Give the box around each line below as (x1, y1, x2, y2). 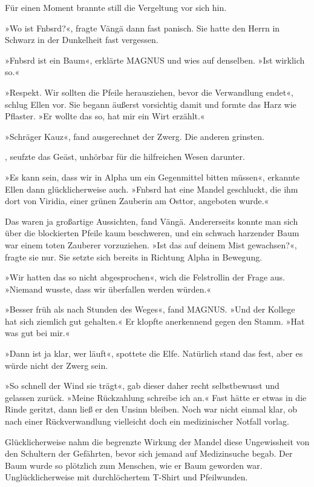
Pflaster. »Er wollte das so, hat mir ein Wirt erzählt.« (5, 110, 205, 122)
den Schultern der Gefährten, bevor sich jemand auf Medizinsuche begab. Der (5, 447, 293, 460)
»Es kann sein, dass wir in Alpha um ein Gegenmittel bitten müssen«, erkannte (5, 170, 300, 183)
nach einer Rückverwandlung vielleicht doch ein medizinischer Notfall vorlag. (5, 415, 289, 428)
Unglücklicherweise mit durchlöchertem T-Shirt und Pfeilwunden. (5, 471, 248, 483)
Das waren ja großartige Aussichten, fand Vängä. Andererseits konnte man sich (5, 214, 298, 227)
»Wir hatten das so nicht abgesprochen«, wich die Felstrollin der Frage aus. (5, 271, 285, 283)
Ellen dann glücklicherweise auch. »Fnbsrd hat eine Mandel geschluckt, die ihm (5, 182, 298, 195)
